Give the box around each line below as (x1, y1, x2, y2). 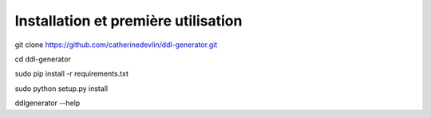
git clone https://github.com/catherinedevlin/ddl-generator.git (14, 40, 218, 49)
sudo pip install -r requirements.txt (14, 69, 129, 79)
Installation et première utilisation (14, 12, 243, 29)
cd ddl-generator (14, 54, 71, 64)
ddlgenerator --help (14, 98, 81, 108)
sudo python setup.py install (14, 84, 108, 93)
